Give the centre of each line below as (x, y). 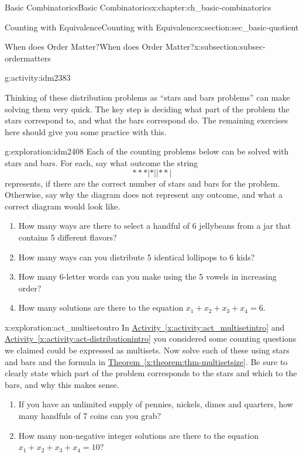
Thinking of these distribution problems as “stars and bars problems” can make (147, 97)
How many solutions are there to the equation (101, 307)
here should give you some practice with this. (86, 131)
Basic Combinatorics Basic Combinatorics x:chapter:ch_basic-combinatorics (138, 7)
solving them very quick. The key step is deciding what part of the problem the (147, 109)
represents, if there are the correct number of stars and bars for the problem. (142, 183)
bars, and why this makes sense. (62, 384)
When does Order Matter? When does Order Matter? (99, 47)
